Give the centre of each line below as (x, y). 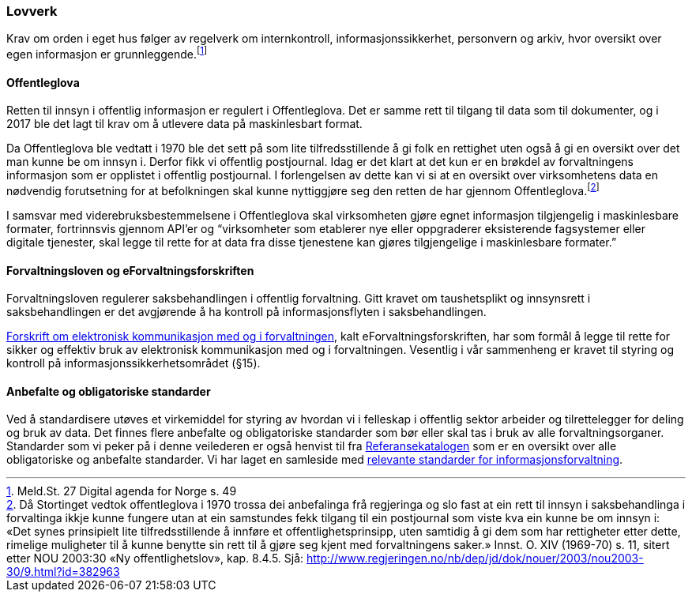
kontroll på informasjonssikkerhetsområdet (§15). (134, 363)
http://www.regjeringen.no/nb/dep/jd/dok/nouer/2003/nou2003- (475, 559)
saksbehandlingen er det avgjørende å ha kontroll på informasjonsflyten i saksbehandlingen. (246, 312)
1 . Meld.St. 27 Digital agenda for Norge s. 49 (122, 491)
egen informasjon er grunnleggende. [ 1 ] (107, 53)
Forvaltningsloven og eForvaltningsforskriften (130, 270)
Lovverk (32, 11)
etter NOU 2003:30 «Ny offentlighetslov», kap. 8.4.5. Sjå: (155, 559)
